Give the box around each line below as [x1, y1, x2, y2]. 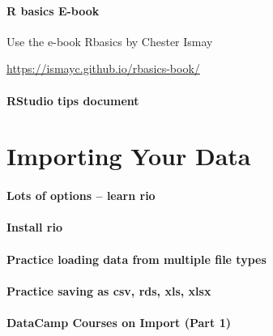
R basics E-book [6, 2, 100, 19]
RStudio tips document [6, 91, 139, 108]
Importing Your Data [6, 139, 251, 172]
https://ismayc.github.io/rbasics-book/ [6, 60, 200, 77]
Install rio [6, 219, 62, 236]
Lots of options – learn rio [6, 187, 156, 204]
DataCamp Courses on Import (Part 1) [6, 313, 231, 330]
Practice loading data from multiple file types [6, 250, 267, 267]
